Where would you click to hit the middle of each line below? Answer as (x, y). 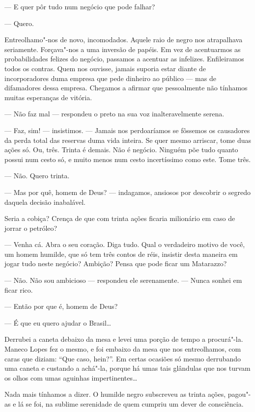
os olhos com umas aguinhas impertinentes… (71, 377)
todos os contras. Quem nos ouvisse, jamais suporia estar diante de (105, 68)
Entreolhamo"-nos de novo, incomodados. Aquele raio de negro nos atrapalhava (124, 40)
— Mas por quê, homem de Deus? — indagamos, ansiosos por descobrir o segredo (128, 192)
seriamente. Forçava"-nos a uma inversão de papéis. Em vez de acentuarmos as (123, 49)
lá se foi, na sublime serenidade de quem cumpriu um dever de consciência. (131, 404)
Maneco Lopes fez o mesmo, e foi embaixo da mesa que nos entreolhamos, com (123, 349)
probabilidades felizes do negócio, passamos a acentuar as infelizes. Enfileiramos (124, 59)
